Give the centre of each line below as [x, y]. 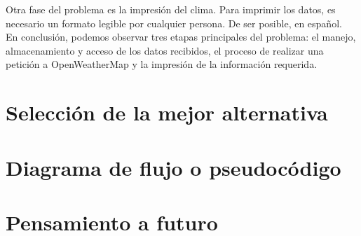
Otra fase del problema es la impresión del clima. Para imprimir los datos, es [171, 9]
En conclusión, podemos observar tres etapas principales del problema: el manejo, [181, 37]
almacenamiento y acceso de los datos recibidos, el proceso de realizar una [165, 50]
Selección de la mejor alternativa [167, 112]
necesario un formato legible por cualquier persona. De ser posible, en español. [174, 23]
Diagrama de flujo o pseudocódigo [173, 167]
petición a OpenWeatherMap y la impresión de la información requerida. [162, 64]
